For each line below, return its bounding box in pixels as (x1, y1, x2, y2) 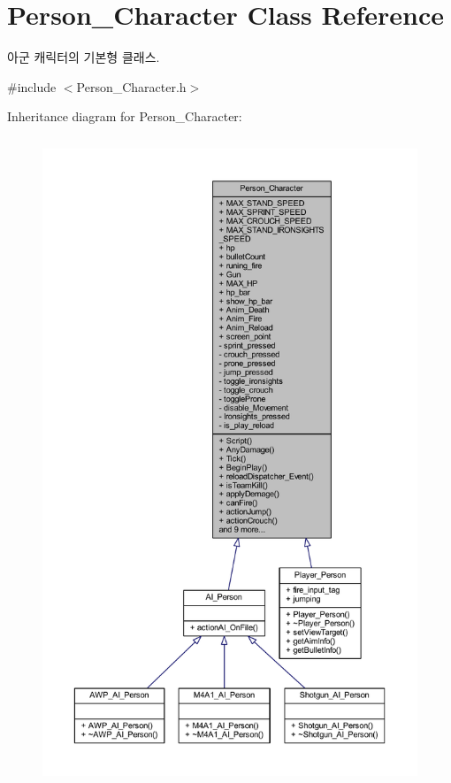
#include (7, 77, 57, 96)
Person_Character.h (76, 77, 187, 96)
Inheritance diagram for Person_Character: (7, 107, 242, 126)
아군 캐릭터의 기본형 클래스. (7, 48, 160, 66)
